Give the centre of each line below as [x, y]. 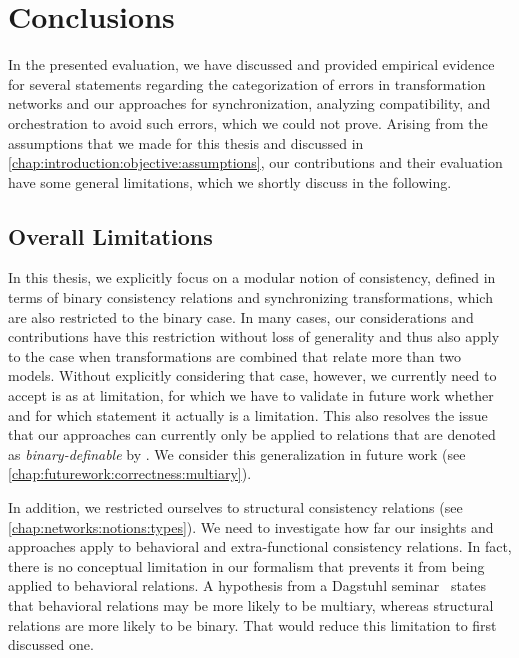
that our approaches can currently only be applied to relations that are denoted [252, 434]
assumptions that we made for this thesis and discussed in [186, 142]
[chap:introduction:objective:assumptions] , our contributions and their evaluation [255, 162]
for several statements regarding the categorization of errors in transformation [247, 83]
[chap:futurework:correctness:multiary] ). [130, 473]
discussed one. [51, 644]
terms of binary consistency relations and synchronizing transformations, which [250, 297]
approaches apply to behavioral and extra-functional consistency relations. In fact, [260, 546]
